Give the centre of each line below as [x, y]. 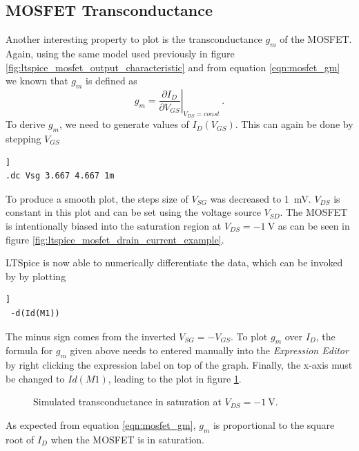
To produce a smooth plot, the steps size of [97, 198]
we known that [37, 81]
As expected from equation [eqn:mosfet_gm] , [101, 424]
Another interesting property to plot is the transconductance [134, 39]
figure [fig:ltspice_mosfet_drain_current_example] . [115, 239]
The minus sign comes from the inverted [91, 336]
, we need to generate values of [124, 124]
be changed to [35, 378]
